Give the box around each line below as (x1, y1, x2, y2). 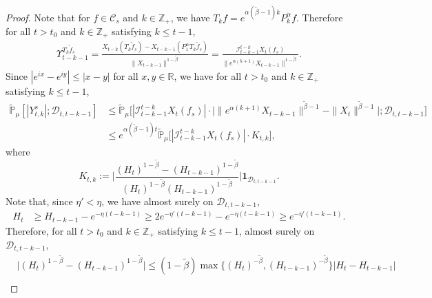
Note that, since (6, 193, 73, 208)
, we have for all (174, 68, 242, 83)
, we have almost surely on (101, 193, 214, 208)
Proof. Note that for (6, 10, 90, 24)
